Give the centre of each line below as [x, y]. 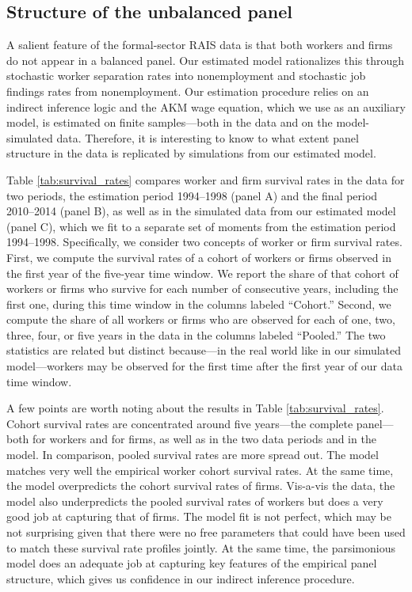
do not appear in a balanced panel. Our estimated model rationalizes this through [206, 60]
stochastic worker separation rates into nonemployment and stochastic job [186, 76]
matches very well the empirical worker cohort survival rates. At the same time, [200, 470]
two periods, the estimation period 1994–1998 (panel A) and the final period [192, 195]
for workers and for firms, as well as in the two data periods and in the [204, 439]
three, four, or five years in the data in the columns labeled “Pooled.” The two [196, 334]
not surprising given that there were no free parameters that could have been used [206, 532]
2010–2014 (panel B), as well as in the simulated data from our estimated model [201, 211]
